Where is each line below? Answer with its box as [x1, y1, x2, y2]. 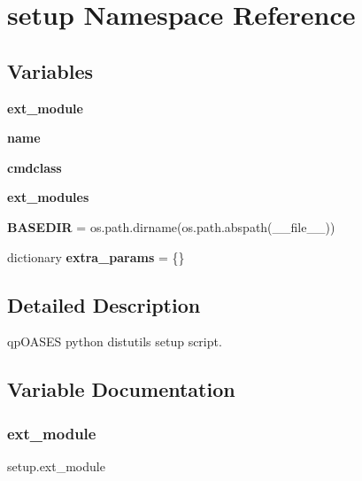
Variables [7, 57, 94, 84]
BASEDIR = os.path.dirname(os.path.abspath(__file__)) [7, 217, 335, 236]
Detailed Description [7, 291, 201, 318]
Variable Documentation [7, 376, 235, 403]
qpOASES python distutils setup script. [7, 332, 222, 351]
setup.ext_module [7, 456, 105, 475]
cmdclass [7, 158, 62, 176]
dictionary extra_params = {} [7, 247, 185, 266]
